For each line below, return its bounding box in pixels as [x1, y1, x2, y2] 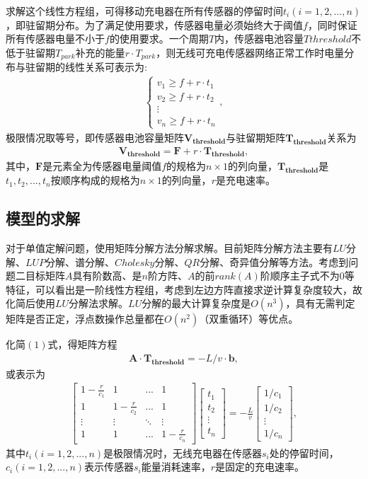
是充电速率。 [215, 173, 275, 187]
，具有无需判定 [285, 296, 355, 311]
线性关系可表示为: [64, 59, 147, 74]
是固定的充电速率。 [215, 459, 305, 474]
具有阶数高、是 [72, 268, 142, 283]
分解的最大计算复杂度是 [142, 296, 251, 311]
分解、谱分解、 [45, 254, 115, 269]
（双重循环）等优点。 [199, 311, 299, 326]
